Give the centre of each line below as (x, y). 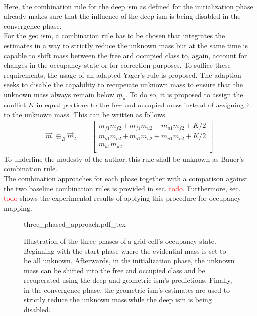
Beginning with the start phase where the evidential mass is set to (125, 251)
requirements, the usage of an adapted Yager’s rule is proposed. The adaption (123, 74)
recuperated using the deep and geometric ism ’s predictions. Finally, (128, 280)
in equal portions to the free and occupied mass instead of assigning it (144, 104)
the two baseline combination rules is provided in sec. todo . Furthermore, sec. (122, 188)
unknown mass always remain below (59, 94)
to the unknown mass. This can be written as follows (85, 114)
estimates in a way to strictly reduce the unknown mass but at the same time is (126, 45)
